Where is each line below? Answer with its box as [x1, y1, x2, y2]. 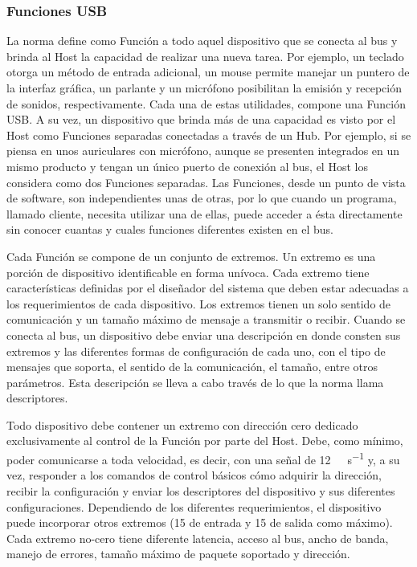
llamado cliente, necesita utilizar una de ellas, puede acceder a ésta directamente [6, 205, 403, 222]
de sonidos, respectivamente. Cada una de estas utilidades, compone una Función [6, 95, 406, 112]
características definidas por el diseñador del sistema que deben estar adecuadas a [6, 279, 409, 296]
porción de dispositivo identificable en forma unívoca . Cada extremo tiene [6, 263, 370, 280]
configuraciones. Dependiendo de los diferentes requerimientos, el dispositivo [6, 498, 382, 515]
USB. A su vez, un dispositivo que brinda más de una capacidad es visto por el [6, 111, 396, 128]
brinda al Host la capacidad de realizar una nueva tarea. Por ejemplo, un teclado [6, 47, 404, 64]
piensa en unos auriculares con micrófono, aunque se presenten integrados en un [6, 142, 400, 159]
